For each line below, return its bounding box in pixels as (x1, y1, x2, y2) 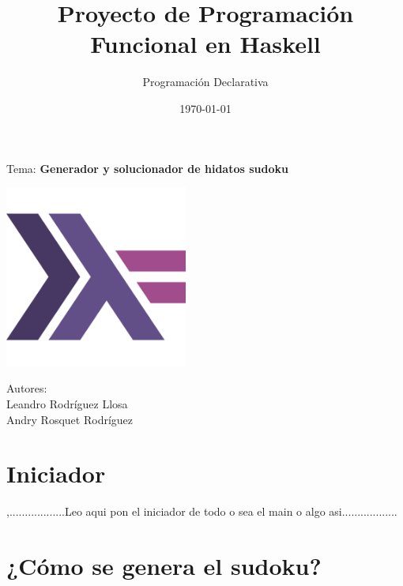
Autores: (6, 380, 47, 396)
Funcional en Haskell (90, 28, 321, 60)
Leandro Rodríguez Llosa (6, 396, 128, 412)
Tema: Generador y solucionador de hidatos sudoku (6, 160, 288, 176)
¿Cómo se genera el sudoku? (6, 550, 322, 582)
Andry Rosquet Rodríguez (6, 411, 134, 427)
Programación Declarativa (142, 73, 269, 90)
